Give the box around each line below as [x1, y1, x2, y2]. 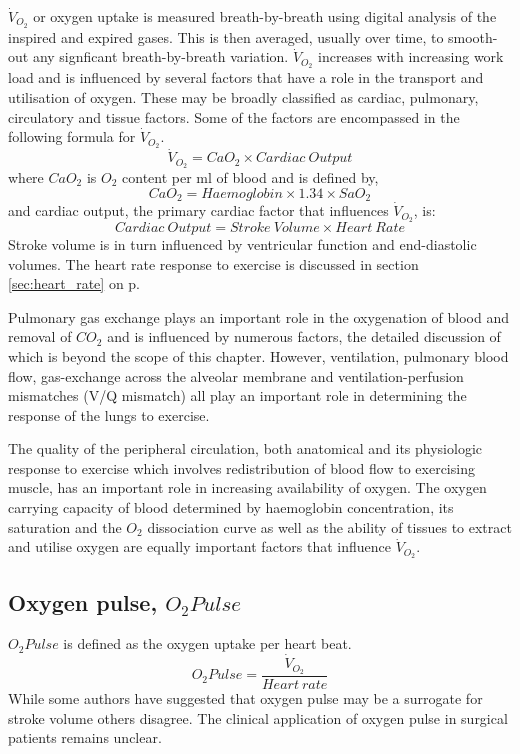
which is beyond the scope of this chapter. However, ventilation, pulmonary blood [8, 345, 509, 366]
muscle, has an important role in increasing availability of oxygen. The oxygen [8, 477, 487, 498]
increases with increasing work [318, 46, 504, 67]
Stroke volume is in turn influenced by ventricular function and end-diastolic [8, 233, 477, 254]
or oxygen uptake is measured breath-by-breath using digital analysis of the [33, 6, 497, 26]
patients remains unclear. [8, 727, 162, 748]
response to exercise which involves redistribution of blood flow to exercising [8, 457, 475, 478]
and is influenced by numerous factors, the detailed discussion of [107, 326, 501, 347]
